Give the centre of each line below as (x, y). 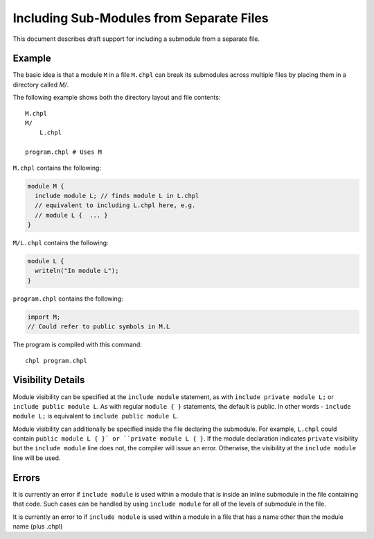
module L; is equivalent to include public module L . (96, 416)
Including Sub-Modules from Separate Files (141, 18)
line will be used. (37, 458)
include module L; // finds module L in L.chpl (117, 195)
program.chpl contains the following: (68, 299)
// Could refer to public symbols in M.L (99, 327)
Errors (27, 478)
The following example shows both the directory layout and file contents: (117, 98)
